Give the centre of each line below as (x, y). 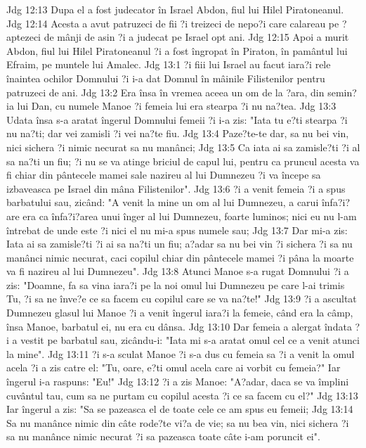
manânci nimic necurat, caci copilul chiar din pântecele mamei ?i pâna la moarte (180, 257)
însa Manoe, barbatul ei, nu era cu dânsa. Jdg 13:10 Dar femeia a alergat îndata (179, 326)
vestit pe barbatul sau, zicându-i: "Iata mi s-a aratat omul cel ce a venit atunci (190, 340)
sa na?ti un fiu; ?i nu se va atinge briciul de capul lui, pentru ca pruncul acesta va (183, 161)
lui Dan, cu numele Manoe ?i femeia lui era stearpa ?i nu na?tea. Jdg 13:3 (177, 106)
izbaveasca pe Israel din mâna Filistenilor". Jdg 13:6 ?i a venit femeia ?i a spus (176, 188)
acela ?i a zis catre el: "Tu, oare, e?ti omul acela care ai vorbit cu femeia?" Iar (174, 367)
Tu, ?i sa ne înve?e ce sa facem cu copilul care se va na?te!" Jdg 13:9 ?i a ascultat (182, 299)
